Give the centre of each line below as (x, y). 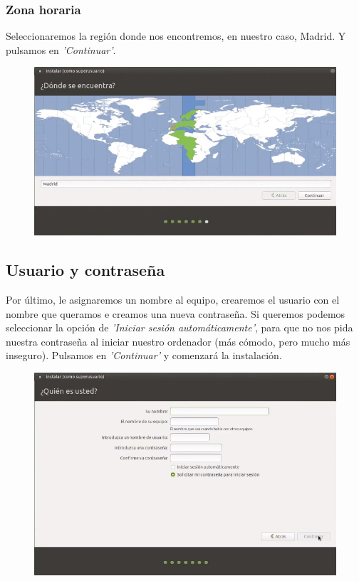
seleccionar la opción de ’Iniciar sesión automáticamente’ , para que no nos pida (179, 327)
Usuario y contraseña (85, 270)
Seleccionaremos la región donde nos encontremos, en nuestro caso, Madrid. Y (176, 36)
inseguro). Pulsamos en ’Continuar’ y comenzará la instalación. (144, 355)
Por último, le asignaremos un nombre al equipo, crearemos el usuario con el (173, 299)
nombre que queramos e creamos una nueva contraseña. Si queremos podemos (176, 313)
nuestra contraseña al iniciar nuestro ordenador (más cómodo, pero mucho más (178, 341)
